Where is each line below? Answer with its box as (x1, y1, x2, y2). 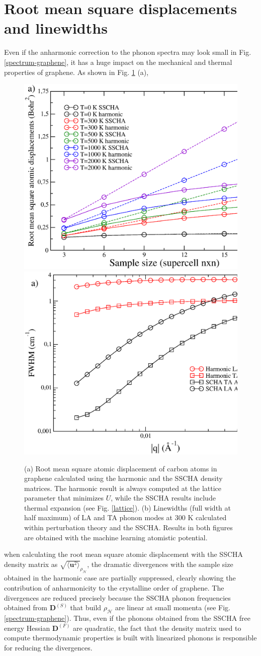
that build (70, 602, 102, 613)
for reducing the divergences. (4, 642, 93, 652)
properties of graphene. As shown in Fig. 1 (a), (4, 66, 149, 77)
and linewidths (4, 18, 108, 38)
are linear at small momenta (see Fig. (115, 602, 230, 613)
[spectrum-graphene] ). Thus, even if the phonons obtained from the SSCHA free (4, 612, 251, 623)
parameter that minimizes (24, 493, 104, 503)
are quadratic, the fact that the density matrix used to (73, 622, 241, 633)
